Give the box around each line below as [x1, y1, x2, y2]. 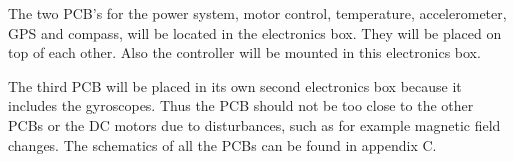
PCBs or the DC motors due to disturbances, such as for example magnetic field [8, 114, 501, 135]
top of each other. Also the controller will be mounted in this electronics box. [8, 42, 481, 63]
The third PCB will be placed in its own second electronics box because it [8, 75, 462, 96]
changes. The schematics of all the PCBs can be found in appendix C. [8, 134, 437, 155]
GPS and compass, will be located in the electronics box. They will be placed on [8, 22, 502, 43]
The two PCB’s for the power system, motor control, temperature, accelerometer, [8, 3, 507, 23]
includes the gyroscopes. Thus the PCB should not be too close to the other [8, 95, 474, 116]
